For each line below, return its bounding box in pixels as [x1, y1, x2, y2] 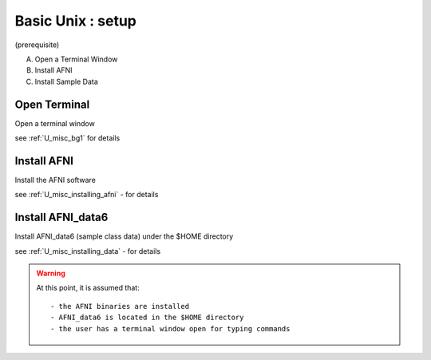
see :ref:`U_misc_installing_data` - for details [14, 246, 161, 255]
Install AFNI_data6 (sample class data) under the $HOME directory [14, 231, 234, 241]
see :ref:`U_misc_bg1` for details [14, 133, 121, 143]
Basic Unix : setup [14, 12, 137, 30]
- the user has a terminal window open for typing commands [50, 324, 291, 333]
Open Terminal [14, 97, 90, 111]
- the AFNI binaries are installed [50, 302, 190, 311]
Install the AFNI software [14, 175, 96, 184]
